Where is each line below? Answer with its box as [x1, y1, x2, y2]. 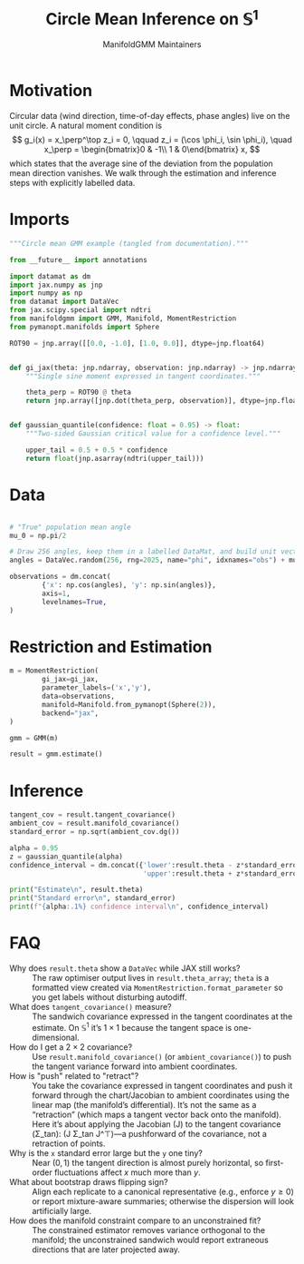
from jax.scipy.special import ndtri [9, 306, 152, 315]
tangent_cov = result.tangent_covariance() [9, 810, 176, 819]
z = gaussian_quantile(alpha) [9, 852, 124, 861]
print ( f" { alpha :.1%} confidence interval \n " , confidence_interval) [9, 902, 270, 912]
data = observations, [42, 691, 116, 701]
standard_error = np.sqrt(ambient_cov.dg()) [9, 828, 180, 837]
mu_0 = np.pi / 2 [9, 531, 67, 540]
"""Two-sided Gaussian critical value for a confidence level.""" [25, 429, 281, 438]
